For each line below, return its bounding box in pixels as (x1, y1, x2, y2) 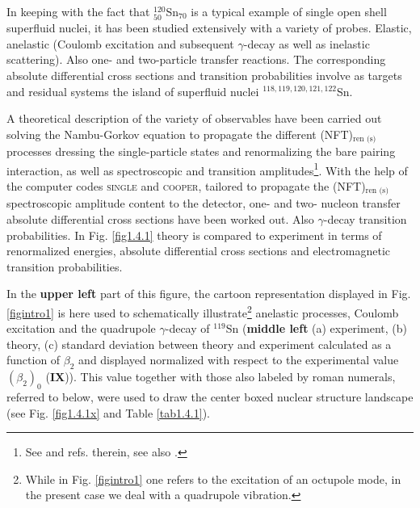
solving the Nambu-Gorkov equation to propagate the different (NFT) (6, 125, 354, 142)
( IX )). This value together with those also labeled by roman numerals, (45, 368, 396, 385)
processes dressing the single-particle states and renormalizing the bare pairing (6, 143, 396, 160)
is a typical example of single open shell (191, 3, 387, 19)
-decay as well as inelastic (243, 35, 370, 52)
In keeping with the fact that (6, 3, 150, 19)
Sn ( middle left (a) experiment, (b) (225, 320, 407, 337)
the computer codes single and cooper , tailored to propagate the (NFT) (6, 178, 366, 195)
